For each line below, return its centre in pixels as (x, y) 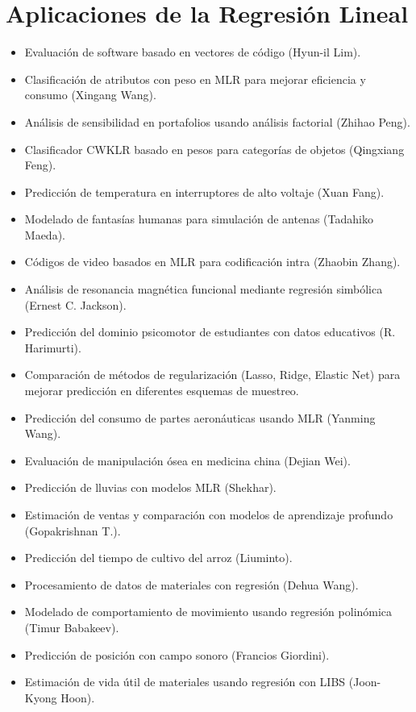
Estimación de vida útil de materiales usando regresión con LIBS (185, 682)
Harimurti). (53, 347)
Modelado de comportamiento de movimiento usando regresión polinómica (208, 612)
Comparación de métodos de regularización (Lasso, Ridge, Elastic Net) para (212, 375)
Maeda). (45, 234)
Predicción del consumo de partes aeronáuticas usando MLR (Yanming (200, 417)
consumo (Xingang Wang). (90, 95)
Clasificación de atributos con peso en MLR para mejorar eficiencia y (195, 79)
